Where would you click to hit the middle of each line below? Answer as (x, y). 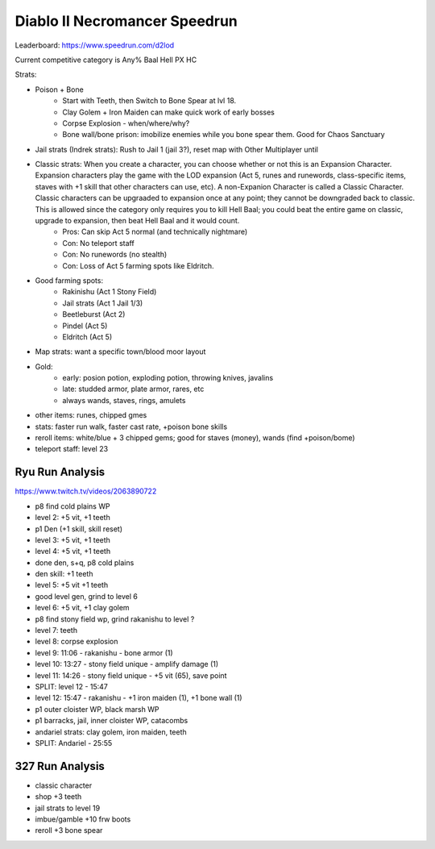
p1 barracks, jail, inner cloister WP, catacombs (112, 721)
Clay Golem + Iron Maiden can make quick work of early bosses (169, 112)
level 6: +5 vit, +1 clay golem (82, 608)
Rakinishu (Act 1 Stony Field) (110, 292)
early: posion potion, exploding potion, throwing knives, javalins (168, 378)
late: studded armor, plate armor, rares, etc (133, 389)
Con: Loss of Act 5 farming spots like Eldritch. (138, 265)
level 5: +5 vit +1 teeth (72, 585)
